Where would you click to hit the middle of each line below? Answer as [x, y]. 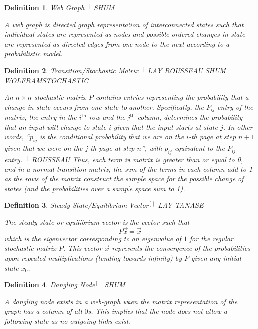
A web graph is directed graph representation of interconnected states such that [124, 24]
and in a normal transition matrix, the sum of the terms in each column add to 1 [129, 169]
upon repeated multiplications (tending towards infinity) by [93, 257]
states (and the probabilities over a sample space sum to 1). [95, 188]
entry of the [235, 106]
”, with [152, 148]
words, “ [17, 136]
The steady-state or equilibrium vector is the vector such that [97, 222]
